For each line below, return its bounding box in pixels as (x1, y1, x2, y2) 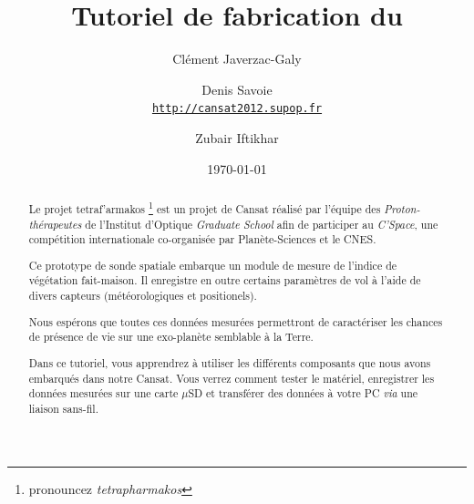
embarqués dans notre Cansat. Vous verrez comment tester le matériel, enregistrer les (28, 370, 435, 386)
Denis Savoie (201, 79, 273, 98)
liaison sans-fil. (28, 400, 98, 416)
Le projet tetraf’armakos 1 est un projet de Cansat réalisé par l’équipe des (28, 198, 381, 216)
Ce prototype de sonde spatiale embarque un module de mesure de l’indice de (28, 257, 397, 273)
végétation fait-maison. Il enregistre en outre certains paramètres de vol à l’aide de (28, 273, 421, 288)
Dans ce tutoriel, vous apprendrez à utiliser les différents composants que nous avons (28, 355, 431, 370)
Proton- (384, 201, 420, 216)
